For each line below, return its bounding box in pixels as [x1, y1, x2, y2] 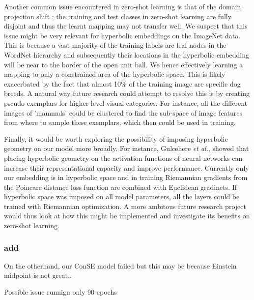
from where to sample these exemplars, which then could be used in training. [4, 117, 236, 127]
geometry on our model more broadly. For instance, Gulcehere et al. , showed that [4, 143, 249, 153]
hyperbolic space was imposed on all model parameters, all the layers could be [4, 191, 240, 202]
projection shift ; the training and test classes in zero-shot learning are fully [4, 11, 232, 21]
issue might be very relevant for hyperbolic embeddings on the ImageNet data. [4, 30, 241, 40]
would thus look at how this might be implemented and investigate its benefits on [4, 210, 250, 221]
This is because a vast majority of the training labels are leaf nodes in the [4, 40, 226, 50]
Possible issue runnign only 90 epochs [4, 287, 117, 297]
